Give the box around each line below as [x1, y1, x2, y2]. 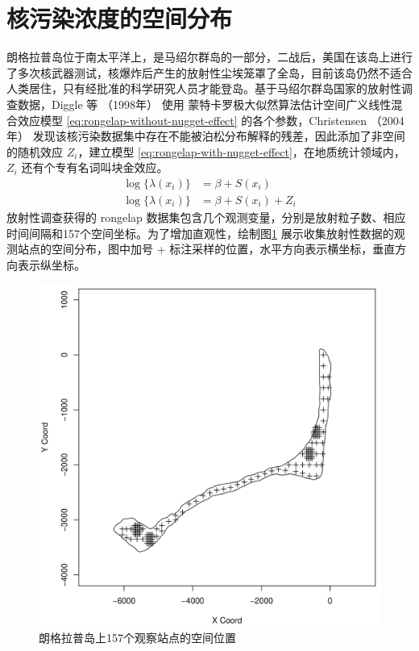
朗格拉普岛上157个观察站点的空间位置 [39, 628, 236, 645]
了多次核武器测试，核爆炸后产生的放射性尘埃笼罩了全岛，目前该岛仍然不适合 [6, 64, 413, 81]
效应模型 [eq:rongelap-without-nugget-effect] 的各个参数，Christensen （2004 [17, 111, 404, 128]
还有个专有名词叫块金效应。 [21, 159, 168, 176]
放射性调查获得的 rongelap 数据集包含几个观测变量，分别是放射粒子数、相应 [6, 208, 406, 225]
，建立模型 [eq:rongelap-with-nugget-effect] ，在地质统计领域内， [77, 143, 405, 160]
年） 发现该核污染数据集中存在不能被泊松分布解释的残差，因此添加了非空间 [6, 127, 405, 144]
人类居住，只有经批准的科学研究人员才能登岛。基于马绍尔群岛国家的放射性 [6, 80, 401, 97]
